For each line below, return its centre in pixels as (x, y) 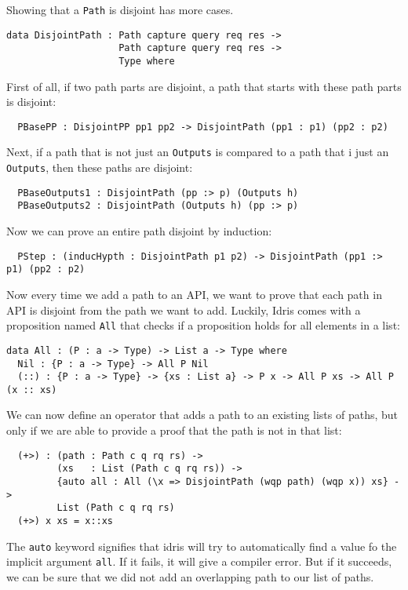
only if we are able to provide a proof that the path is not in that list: (174, 430)
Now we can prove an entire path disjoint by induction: (139, 231)
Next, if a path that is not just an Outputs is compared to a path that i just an (198, 152)
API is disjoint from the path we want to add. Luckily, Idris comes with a (184, 310)
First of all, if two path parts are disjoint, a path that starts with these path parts (204, 86)
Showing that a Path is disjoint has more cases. (120, 9)
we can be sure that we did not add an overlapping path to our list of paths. (190, 576)
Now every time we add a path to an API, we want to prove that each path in (194, 294)
